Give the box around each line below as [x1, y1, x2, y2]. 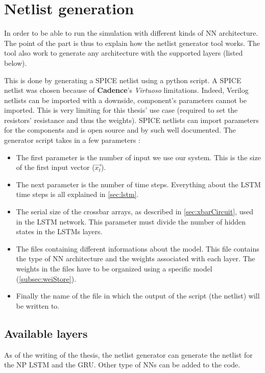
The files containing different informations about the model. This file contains [16, 243, 259, 254]
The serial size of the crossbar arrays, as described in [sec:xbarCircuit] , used [16, 206, 253, 217]
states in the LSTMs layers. [16, 226, 103, 237]
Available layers [4, 325, 88, 341]
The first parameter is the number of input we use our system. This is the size [16, 152, 261, 162]
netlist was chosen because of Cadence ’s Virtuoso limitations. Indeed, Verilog [4, 85, 249, 95]
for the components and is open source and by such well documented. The [4, 125, 236, 135]
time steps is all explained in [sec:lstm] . [16, 189, 139, 200]
